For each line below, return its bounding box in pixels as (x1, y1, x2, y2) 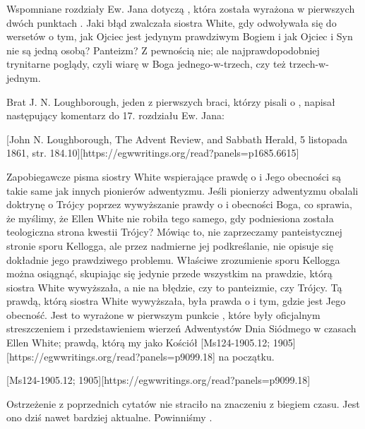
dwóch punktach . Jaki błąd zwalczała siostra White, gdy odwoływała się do (6, 15, 337, 30)
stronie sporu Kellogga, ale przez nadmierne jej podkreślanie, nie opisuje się (6, 238, 333, 253)
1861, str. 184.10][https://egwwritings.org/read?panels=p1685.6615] (6, 145, 299, 160)
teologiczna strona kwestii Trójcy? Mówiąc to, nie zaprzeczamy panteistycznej (6, 224, 342, 239)
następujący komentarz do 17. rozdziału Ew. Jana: (6, 108, 225, 123)
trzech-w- (289, 56, 329, 71)
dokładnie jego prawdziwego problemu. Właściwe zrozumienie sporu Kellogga (6, 252, 340, 267)
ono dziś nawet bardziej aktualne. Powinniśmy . (6, 410, 213, 425)
